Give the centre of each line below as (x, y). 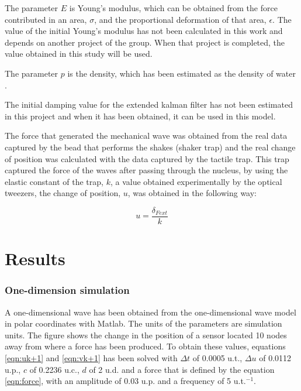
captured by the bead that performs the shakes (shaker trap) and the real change (150, 147)
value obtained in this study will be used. (79, 54)
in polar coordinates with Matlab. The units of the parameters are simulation (143, 323)
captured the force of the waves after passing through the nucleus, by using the (146, 170)
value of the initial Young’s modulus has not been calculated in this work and (144, 31)
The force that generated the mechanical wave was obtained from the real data (146, 136)
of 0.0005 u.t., (217, 357)
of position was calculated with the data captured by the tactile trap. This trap (147, 158)
